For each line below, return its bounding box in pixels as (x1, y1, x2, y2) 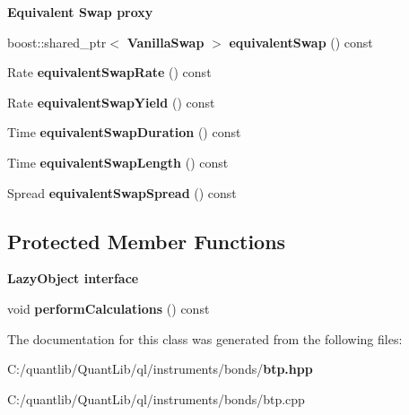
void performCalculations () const (7, 298, 210, 317)
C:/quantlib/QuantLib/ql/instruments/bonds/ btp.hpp (7, 359, 313, 378)
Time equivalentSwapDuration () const (7, 123, 241, 142)
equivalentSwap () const (229, 32, 373, 51)
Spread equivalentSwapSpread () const (7, 183, 237, 202)
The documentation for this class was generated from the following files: (7, 329, 403, 348)
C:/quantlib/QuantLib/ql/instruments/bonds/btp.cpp (7, 389, 305, 408)
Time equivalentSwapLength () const (7, 152, 229, 171)
